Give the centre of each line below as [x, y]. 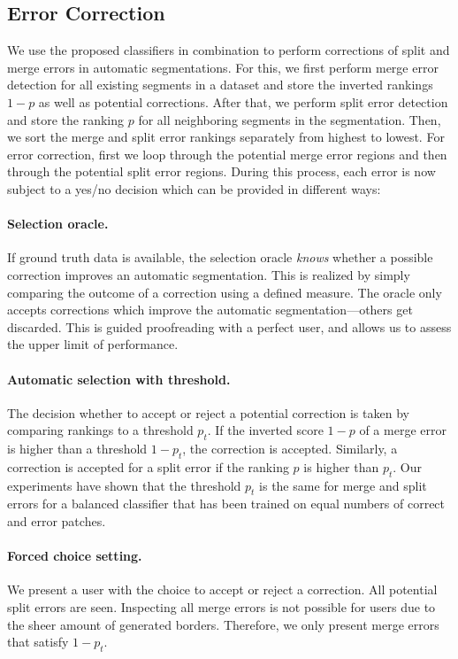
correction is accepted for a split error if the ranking [148, 466]
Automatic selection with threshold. [119, 379]
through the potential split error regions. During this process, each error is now [221, 171]
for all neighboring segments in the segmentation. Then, [290, 119]
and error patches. [57, 521]
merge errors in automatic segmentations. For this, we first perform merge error [223, 67]
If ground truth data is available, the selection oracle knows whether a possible [220, 257]
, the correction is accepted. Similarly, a [290, 449]
